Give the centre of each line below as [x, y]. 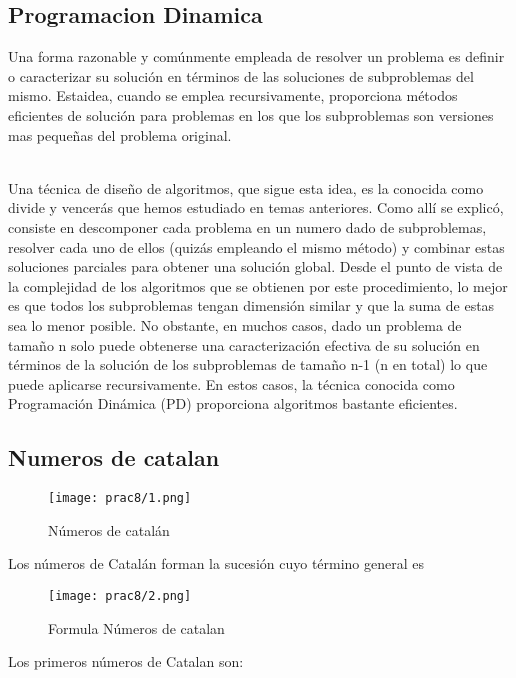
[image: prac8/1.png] [120, 498]
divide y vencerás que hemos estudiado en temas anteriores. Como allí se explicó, [256, 207]
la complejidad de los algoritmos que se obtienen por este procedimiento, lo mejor [258, 285]
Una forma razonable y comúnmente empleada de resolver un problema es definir [256, 56]
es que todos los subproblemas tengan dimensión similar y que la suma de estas [251, 305]
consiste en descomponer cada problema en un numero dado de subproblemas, [247, 226]
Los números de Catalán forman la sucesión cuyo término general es [216, 563]
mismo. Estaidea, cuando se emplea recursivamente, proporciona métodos [233, 95]
